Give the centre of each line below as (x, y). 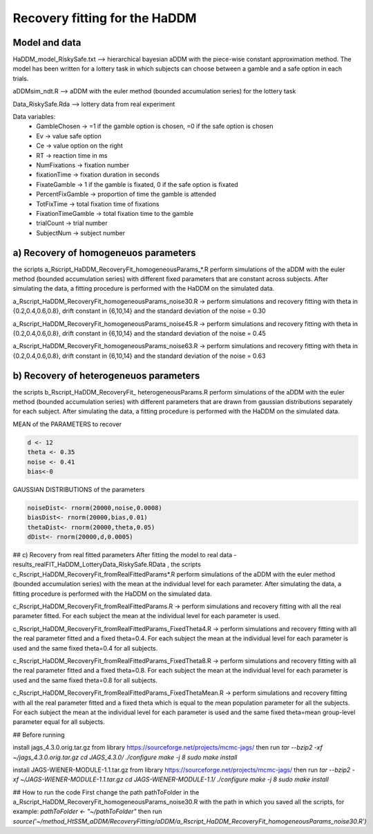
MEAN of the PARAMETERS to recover (67, 424)
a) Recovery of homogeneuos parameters (104, 253)
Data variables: (34, 117)
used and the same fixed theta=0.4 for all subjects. (85, 648)
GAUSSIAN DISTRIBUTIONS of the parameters (79, 489)
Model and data (47, 43)
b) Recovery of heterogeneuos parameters (106, 375)
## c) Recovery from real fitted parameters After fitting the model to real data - (125, 555)
